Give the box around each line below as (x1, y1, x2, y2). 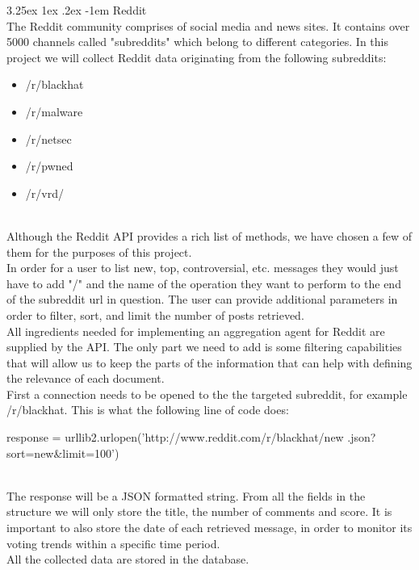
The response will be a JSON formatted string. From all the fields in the (6, 487, 366, 504)
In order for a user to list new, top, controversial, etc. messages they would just (6, 259, 399, 276)
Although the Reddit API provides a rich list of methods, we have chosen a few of (6, 227, 413, 244)
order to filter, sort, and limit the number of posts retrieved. (6, 306, 304, 323)
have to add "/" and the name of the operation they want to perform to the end (6, 275, 401, 291)
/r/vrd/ (25, 184, 64, 201)
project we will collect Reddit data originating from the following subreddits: (6, 48, 387, 65)
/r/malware (25, 103, 83, 119)
